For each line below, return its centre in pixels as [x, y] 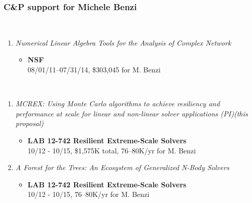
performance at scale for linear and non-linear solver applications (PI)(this [132, 113]
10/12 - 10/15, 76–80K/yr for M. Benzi [88, 194]
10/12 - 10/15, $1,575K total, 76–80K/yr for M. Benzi [112, 150]
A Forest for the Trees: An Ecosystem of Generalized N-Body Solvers [122, 167]
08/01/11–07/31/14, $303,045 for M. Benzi [94, 69]
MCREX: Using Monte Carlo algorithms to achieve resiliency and [118, 104]
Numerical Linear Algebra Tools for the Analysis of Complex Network [123, 42]
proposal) [30, 123]
